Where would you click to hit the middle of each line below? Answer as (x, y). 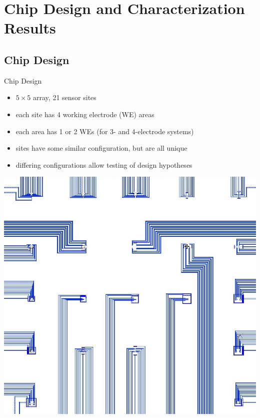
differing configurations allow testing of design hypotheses (104, 164)
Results (30, 28)
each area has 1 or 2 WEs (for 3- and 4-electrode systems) (105, 131)
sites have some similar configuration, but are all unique (101, 148)
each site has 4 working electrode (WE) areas (85, 114)
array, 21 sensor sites (65, 97)
